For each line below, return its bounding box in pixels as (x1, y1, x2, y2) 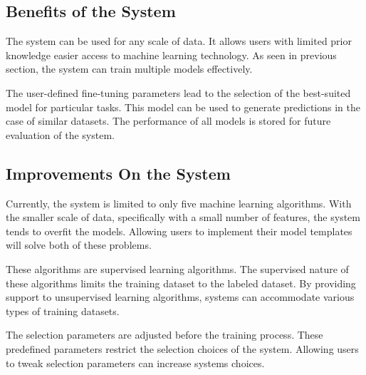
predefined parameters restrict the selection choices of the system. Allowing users (6, 341, 359, 356)
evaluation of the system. (6, 127, 115, 142)
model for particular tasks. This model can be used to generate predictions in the (6, 99, 360, 114)
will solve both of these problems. (6, 237, 152, 252)
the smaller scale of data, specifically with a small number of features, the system (6, 210, 360, 225)
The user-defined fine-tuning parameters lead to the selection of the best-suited (6, 85, 351, 100)
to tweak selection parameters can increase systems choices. (6, 355, 265, 370)
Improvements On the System (6, 162, 231, 184)
